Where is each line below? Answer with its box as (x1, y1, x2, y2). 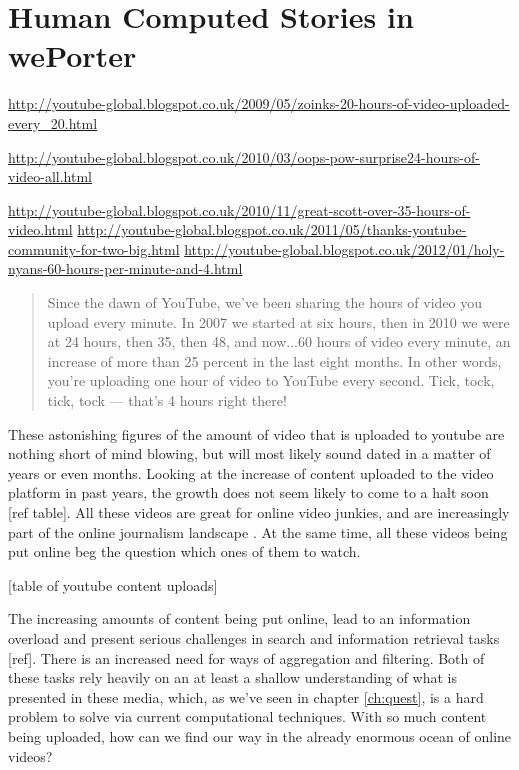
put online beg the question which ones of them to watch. (8, 541, 361, 562)
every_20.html (8, 112, 98, 133)
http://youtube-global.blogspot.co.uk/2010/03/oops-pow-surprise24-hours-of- (8, 146, 480, 167)
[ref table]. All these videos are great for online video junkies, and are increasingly (8, 502, 510, 522)
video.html (8, 219, 73, 240)
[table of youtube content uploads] (8, 574, 218, 595)
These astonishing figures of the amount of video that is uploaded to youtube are (8, 423, 505, 444)
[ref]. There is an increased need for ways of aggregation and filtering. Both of (8, 647, 485, 668)
